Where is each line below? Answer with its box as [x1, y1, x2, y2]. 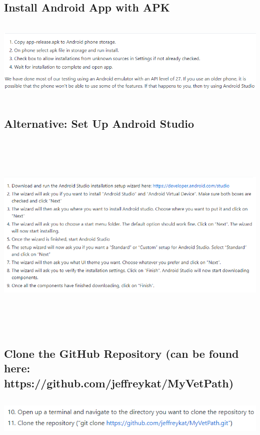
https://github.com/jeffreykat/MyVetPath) [4, 375, 234, 390]
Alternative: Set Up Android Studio [4, 116, 194, 131]
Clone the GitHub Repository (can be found [4, 346, 239, 361]
